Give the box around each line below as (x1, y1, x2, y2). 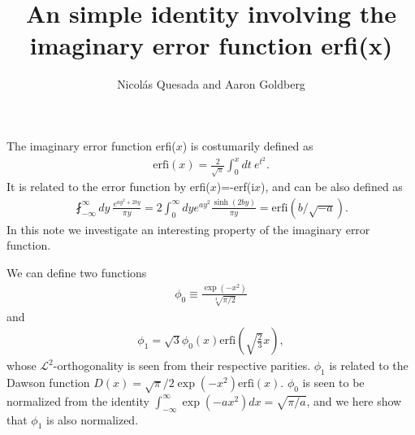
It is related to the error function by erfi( (6, 178, 210, 195)
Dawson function (6, 374, 90, 390)
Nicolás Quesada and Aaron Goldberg (117, 76, 305, 93)
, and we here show (306, 392, 402, 409)
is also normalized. (46, 411, 139, 428)
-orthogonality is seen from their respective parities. (53, 357, 311, 374)
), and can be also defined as (261, 178, 403, 195)
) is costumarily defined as (182, 137, 313, 154)
